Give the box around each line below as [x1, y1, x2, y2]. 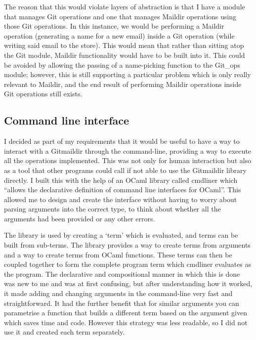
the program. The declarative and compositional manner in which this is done [4, 268, 240, 279]
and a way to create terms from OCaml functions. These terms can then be [4, 249, 232, 259]
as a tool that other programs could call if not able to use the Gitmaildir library [4, 165, 247, 175]
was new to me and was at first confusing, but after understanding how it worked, [4, 278, 253, 289]
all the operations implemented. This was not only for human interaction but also [4, 155, 252, 166]
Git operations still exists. [4, 88, 83, 99]
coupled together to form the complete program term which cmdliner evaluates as [4, 259, 252, 269]
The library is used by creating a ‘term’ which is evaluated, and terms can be [4, 230, 238, 240]
